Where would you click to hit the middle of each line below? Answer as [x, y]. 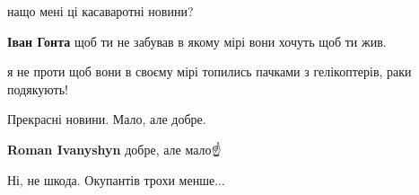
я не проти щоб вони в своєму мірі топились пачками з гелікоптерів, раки [209, 71]
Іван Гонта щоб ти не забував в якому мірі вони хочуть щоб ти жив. [197, 41]
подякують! [38, 89]
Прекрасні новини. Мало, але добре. [107, 119]
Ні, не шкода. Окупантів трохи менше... [116, 179]
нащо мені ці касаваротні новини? [100, 11]
